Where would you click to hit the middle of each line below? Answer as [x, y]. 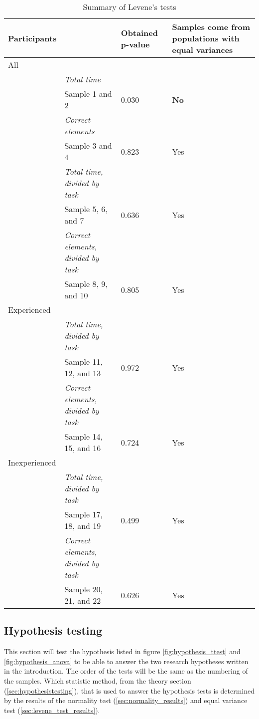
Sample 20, [83, 589]
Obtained [139, 32]
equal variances [202, 50]
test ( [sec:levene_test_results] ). [52, 710]
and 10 [76, 295]
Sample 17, [83, 514]
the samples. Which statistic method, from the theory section [98, 680]
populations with [206, 38]
